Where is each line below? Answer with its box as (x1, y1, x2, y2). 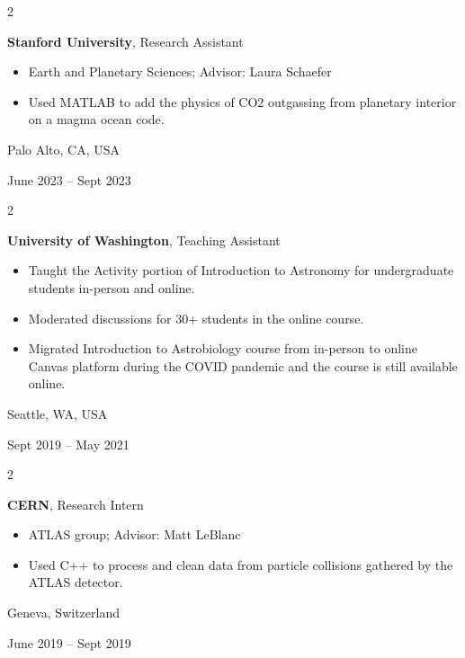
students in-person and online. (28, 278, 195, 297)
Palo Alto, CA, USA (7, 139, 121, 158)
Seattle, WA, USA (7, 404, 108, 422)
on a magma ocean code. (28, 110, 165, 129)
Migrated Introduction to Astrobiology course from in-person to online (28, 339, 417, 358)
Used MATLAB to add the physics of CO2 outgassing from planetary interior (28, 92, 457, 111)
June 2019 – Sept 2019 (7, 633, 131, 652)
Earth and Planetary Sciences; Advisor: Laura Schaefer (28, 62, 332, 81)
